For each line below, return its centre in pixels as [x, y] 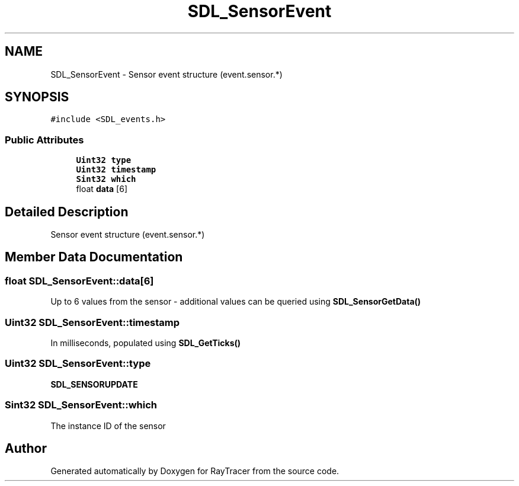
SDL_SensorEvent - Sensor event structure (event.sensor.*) [166, 74]
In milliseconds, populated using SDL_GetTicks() [146, 343]
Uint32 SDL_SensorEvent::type [78, 364]
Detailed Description [67, 212]
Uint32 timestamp [116, 170]
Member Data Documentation [94, 257]
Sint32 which [106, 179]
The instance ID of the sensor [108, 426]
